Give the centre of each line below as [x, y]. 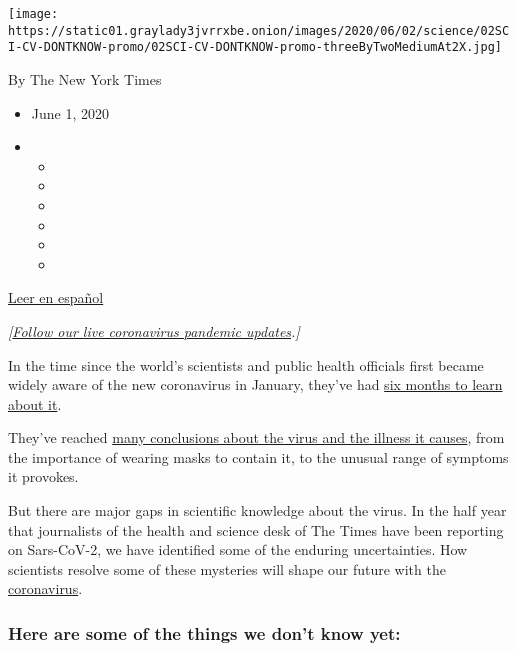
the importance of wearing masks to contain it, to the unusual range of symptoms [258, 456]
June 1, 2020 [70, 112]
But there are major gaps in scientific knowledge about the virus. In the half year [257, 510]
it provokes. [43, 476]
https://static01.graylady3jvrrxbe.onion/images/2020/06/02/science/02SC [259, 30]
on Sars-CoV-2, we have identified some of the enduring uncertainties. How [238, 549]
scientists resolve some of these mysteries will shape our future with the [227, 568]
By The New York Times [85, 78]
